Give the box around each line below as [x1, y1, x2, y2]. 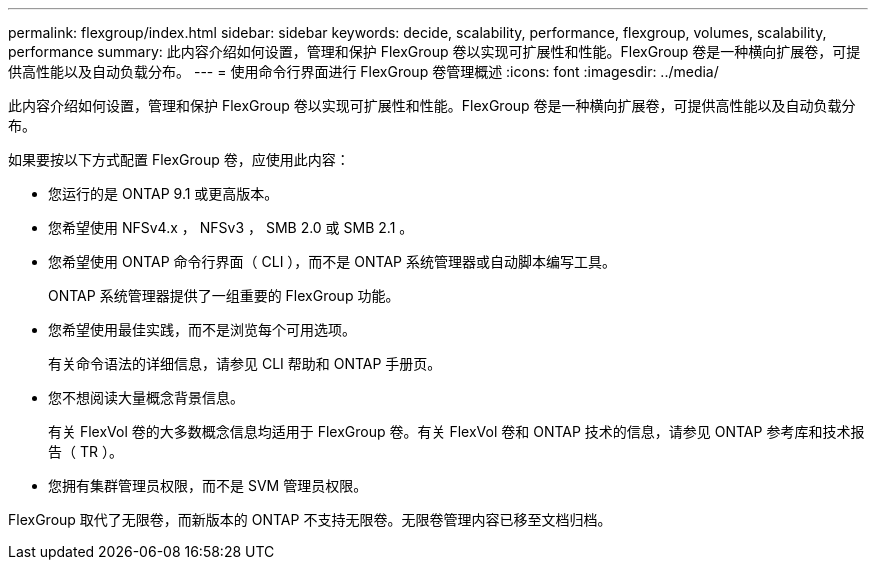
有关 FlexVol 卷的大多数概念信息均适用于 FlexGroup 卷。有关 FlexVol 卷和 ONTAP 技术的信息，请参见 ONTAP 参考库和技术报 [48, 423, 865, 440]
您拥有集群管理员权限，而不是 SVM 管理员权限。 [48, 477, 368, 494]
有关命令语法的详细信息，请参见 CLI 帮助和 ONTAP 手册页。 [48, 355, 442, 372]
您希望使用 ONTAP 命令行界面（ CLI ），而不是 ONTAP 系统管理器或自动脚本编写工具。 [48, 253, 616, 270]
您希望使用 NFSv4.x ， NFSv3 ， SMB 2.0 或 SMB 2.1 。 [48, 219, 414, 236]
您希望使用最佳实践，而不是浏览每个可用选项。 [48, 321, 356, 338]
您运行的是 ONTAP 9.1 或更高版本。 [48, 185, 279, 202]
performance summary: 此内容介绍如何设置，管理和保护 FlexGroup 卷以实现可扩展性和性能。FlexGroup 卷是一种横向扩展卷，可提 [8, 43, 861, 60]
